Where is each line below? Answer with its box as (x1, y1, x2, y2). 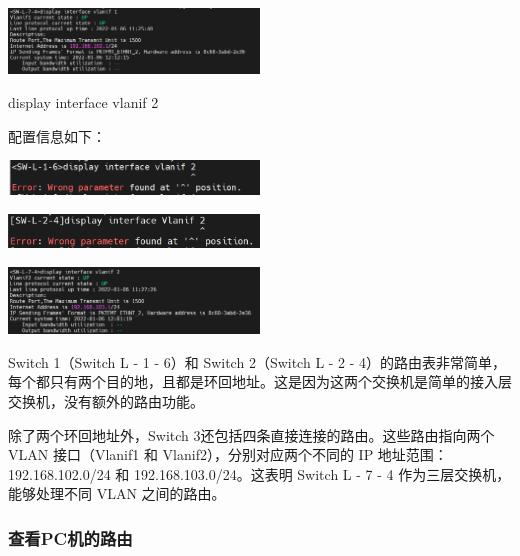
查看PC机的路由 (8, 525, 133, 550)
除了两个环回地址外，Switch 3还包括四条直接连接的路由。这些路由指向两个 (8, 424, 495, 445)
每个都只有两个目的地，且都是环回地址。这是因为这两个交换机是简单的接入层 (8, 371, 512, 392)
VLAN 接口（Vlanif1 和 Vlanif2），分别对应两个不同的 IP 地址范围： (8, 444, 448, 465)
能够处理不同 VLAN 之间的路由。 (8, 483, 226, 504)
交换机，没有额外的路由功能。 (8, 391, 204, 412)
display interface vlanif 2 (8, 92, 159, 113)
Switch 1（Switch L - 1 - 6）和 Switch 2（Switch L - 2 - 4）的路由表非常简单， (8, 351, 507, 372)
